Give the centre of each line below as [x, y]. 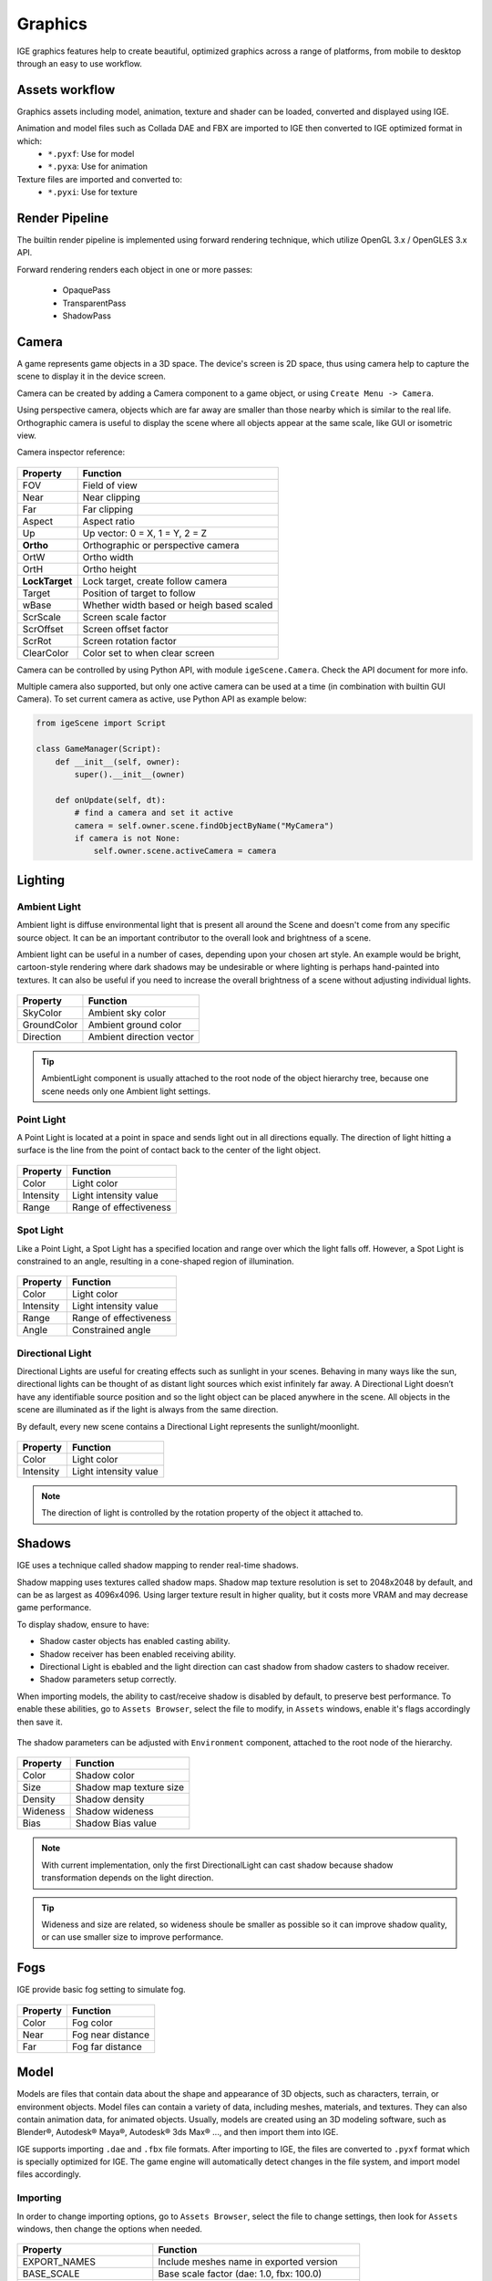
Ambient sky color [127, 1013]
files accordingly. [49, 2174]
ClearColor [46, 652]
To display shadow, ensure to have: [83, 1624]
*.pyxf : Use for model [91, 154]
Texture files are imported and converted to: [99, 179]
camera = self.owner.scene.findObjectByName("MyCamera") [204, 825]
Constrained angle [111, 1330]
